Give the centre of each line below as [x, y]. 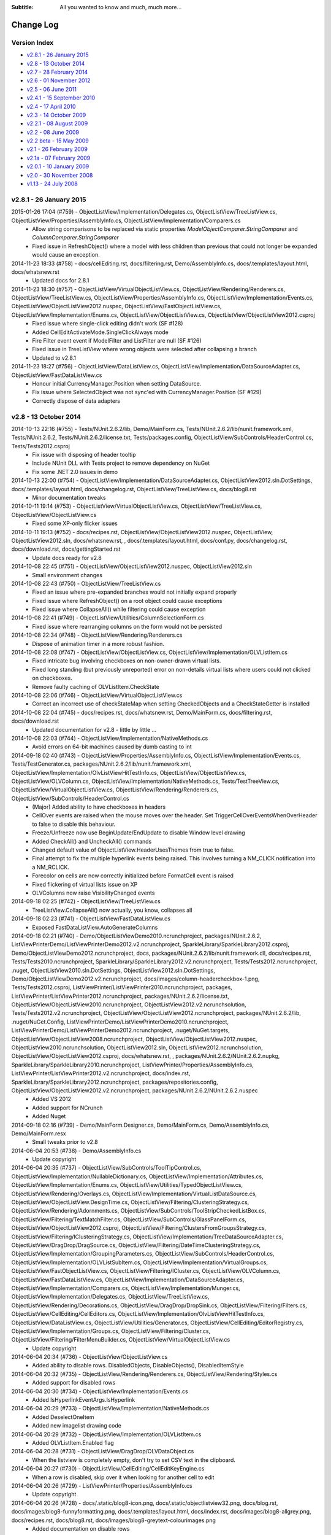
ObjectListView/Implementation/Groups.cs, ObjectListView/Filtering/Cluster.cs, [111, 1331]
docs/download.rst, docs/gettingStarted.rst [66, 549]
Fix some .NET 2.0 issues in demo [75, 472]
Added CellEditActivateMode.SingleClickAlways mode [100, 332]
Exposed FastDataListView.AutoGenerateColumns [95, 927]
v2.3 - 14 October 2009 [56, 115]
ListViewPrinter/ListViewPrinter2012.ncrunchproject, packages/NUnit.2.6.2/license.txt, [120, 996]
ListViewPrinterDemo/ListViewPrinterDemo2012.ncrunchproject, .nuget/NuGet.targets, [120, 1030]
